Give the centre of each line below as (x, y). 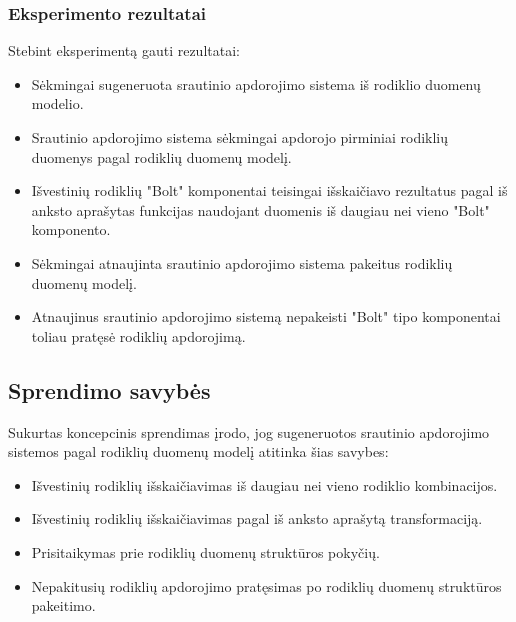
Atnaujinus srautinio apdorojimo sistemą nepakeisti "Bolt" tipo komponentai (266, 316)
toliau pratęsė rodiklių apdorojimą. (138, 335)
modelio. (57, 103)
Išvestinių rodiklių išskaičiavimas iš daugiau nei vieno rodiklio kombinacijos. (264, 484)
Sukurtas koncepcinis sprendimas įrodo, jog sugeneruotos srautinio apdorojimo (249, 431)
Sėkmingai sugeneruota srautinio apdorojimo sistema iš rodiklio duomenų (256, 83)
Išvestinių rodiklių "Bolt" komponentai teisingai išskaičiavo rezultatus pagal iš (269, 190)
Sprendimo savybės (109, 389)
